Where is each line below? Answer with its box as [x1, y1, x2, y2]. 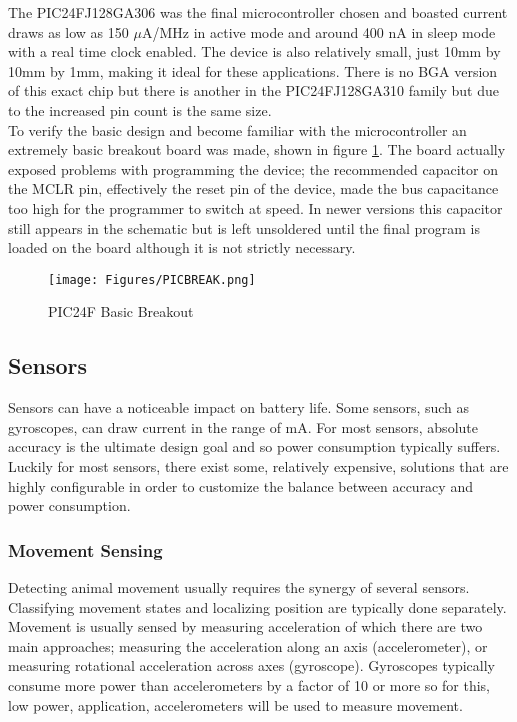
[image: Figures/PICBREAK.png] [48, 272, 256, 287]
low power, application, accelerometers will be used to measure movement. [8, 694, 463, 715]
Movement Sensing [8, 537, 163, 562]
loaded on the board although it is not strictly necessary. [8, 237, 356, 258]
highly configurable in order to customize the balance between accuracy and [8, 475, 473, 496]
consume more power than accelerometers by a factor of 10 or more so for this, [8, 674, 491, 695]
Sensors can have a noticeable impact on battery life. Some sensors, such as [8, 397, 470, 418]
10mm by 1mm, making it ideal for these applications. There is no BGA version [8, 60, 498, 81]
